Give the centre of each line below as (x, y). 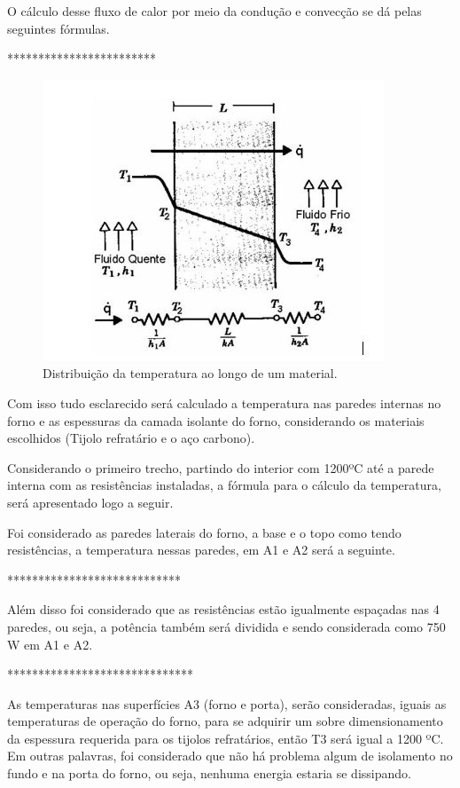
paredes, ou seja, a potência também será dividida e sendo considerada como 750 (226, 626)
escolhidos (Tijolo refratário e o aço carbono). (131, 438)
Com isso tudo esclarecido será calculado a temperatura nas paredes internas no (224, 402)
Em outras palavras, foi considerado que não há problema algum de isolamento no (230, 756)
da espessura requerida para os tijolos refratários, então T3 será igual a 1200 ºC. (226, 738)
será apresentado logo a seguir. (90, 502)
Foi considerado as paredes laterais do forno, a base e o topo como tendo (204, 532)
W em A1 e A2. (50, 644)
